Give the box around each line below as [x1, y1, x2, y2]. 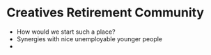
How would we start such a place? [16, 27, 116, 36]
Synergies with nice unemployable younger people [16, 34, 163, 43]
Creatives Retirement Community [6, 5, 205, 21]
